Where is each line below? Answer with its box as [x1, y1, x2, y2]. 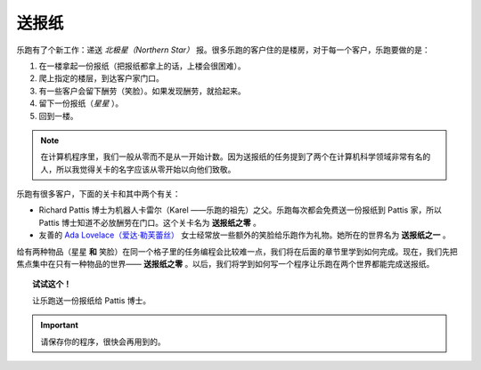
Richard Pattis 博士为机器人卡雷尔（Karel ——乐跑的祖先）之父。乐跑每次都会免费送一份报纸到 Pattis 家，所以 [38, 205, 443, 215]
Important [40, 320, 79, 331]
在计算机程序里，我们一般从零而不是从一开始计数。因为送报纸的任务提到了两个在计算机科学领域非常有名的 [40, 151, 431, 162]
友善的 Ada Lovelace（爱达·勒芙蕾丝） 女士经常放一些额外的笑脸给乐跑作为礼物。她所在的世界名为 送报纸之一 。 [38, 229, 452, 240]
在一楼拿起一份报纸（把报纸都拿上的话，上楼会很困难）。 [38, 60, 246, 71]
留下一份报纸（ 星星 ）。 [38, 98, 124, 109]
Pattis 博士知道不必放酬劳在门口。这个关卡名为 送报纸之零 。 [38, 217, 262, 228]
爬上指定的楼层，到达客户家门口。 [38, 73, 164, 84]
